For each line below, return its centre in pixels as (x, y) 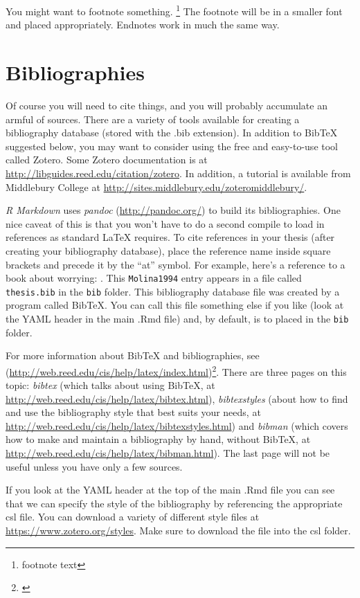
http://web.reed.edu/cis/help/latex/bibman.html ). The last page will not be (168, 453)
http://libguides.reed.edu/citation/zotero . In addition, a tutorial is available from (178, 173)
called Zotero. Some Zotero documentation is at (107, 160)
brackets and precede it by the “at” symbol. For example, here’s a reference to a (175, 264)
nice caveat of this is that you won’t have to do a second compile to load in (165, 223)
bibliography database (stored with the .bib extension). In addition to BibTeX (172, 133)
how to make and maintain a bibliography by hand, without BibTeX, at (158, 439)
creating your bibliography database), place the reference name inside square (168, 250)
